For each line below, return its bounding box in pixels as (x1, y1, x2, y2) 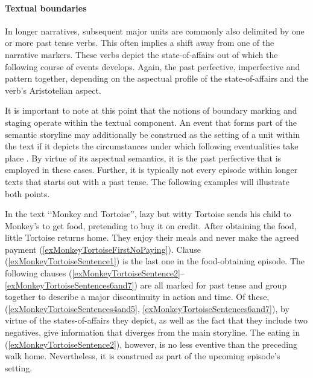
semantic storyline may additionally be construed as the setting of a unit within (5, 128, 300, 140)
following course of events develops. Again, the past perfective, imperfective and (5, 60, 300, 73)
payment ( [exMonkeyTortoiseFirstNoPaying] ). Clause (5, 243, 201, 255)
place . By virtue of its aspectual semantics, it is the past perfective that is (5, 151, 282, 164)
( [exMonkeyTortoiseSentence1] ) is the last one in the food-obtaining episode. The (5, 255, 305, 267)
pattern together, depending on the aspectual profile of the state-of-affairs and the (5, 72, 309, 85)
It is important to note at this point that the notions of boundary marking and (5, 104, 297, 117)
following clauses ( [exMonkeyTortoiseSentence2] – (5, 267, 185, 279)
